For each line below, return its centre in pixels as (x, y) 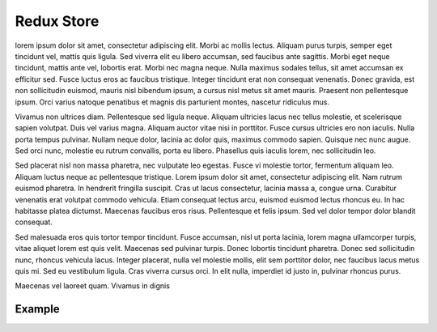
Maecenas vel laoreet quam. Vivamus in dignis (92, 286)
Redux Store (57, 21)
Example (37, 309)
